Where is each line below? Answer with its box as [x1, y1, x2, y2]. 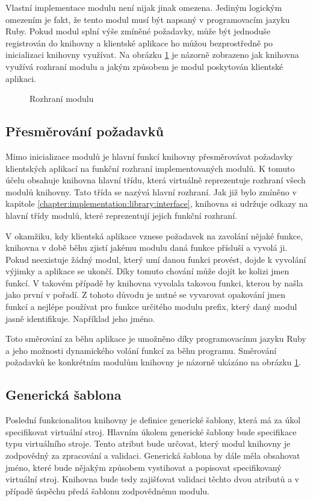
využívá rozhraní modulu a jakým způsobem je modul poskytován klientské [5, 60, 284, 72]
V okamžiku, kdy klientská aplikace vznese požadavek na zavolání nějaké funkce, [5, 229, 303, 242]
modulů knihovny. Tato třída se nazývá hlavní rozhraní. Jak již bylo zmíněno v [5, 185, 297, 198]
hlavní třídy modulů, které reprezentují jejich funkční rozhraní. [5, 209, 237, 221]
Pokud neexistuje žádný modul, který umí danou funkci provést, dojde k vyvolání [5, 253, 306, 265]
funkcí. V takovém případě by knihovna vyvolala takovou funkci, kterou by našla [5, 276, 303, 289]
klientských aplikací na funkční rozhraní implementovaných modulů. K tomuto [5, 162, 295, 174]
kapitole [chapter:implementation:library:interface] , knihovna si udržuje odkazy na [5, 197, 308, 210]
